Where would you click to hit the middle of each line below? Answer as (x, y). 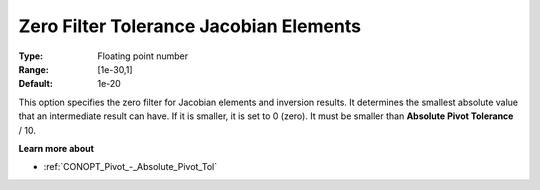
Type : (31, 56)
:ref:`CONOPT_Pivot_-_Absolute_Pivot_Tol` (130, 167)
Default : (36, 84)
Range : (33, 69)
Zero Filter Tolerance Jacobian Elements (190, 26)
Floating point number (143, 56)
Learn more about (56, 148)
